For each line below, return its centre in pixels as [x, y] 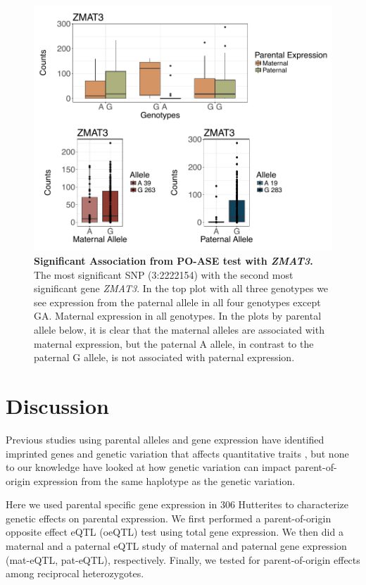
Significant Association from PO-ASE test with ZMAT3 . [173, 261]
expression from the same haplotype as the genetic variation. [164, 480]
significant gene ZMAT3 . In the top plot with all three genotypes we [181, 288]
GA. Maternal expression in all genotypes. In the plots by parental [178, 316]
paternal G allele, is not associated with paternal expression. [164, 357]
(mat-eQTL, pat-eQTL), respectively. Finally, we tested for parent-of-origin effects [183, 559]
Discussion [57, 405]
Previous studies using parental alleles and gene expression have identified [165, 439]
